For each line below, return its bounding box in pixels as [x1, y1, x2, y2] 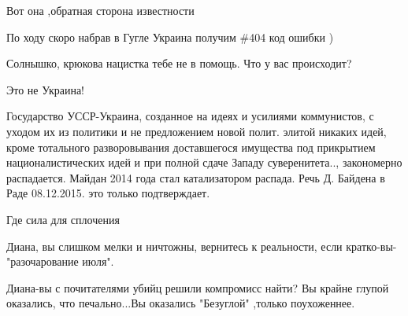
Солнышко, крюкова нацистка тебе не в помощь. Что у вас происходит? [6, 55, 352, 72]
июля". [82, 253, 114, 270]
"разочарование [6, 253, 79, 270]
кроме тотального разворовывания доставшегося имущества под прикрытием [6, 138, 376, 155]
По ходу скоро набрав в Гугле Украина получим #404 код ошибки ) [6, 28, 334, 45]
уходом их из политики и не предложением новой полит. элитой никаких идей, [6, 123, 387, 139]
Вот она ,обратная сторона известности [6, 2, 195, 18]
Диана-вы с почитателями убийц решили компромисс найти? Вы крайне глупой [6, 279, 389, 296]
